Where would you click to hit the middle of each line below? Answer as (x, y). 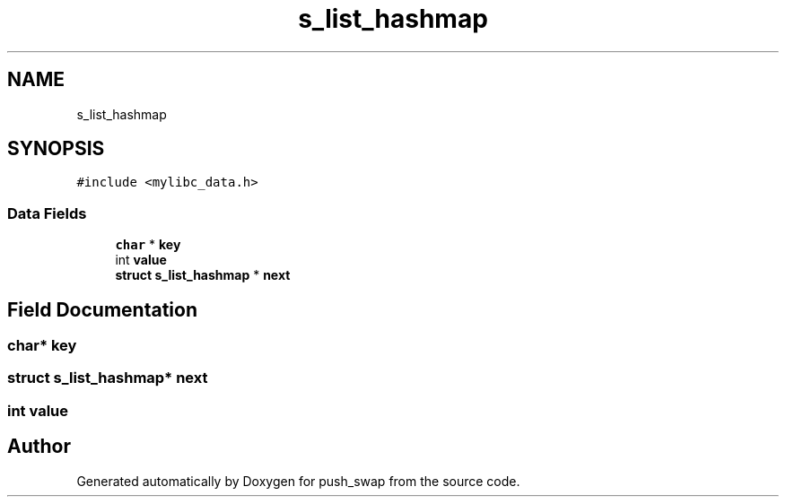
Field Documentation (102, 309)
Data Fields (47, 213)
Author (39, 447)
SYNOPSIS (56, 149)
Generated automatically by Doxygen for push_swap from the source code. (298, 481)
